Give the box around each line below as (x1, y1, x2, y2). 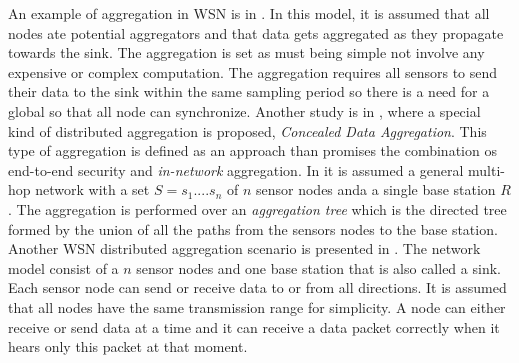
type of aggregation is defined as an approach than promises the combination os (8, 140, 497, 161)
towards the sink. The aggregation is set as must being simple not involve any (8, 42, 485, 63)
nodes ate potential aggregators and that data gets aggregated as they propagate (8, 22, 504, 43)
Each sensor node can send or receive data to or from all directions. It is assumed (8, 277, 507, 298)
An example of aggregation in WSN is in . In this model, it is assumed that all (8, 3, 490, 23)
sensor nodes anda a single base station (256, 179, 496, 200)
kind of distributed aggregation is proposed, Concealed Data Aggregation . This (8, 120, 487, 141)
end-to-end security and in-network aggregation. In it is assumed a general (8, 159, 464, 180)
